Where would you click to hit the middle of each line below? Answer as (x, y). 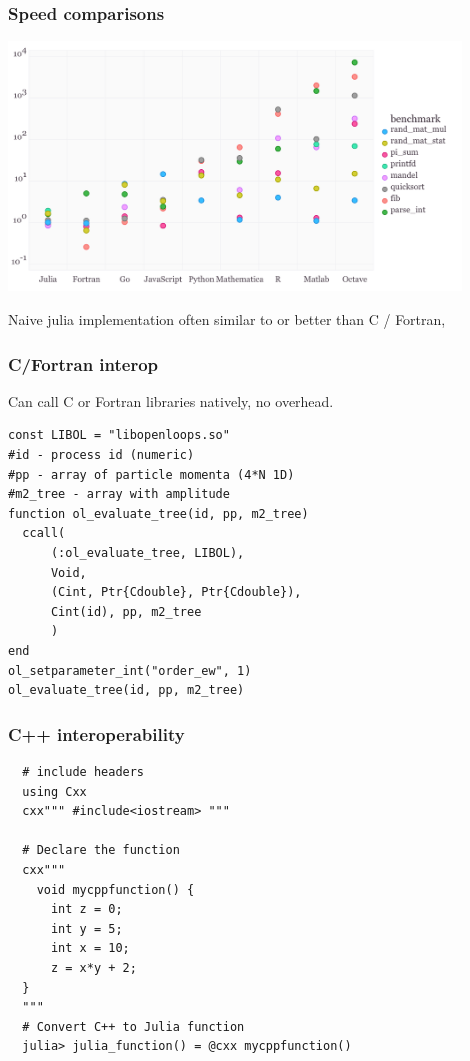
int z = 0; (86, 909)
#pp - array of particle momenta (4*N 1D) (151, 474)
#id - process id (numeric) (101, 455)
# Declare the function (101, 850)
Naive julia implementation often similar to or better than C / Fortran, (227, 319)
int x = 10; (90, 948)
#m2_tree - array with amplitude (119, 494)
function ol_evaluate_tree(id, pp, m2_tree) (158, 513)
